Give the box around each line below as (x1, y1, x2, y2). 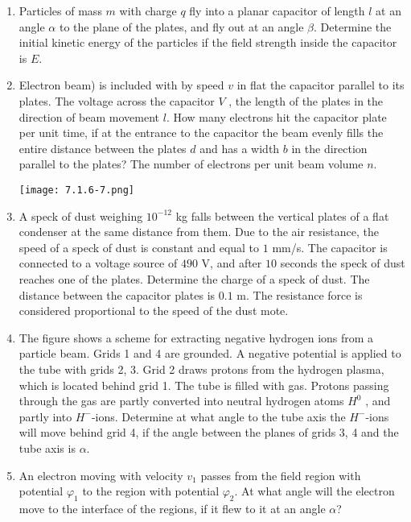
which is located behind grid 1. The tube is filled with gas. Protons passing (18, 376, 389, 393)
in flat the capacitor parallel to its (236, 77, 405, 93)
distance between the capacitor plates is (18, 286, 216, 303)
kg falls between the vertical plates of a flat (175, 207, 389, 224)
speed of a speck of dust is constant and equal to (18, 238, 260, 255)
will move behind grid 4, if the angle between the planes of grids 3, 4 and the (18, 424, 399, 441)
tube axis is (18, 439, 76, 456)
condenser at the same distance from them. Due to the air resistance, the (18, 223, 379, 240)
